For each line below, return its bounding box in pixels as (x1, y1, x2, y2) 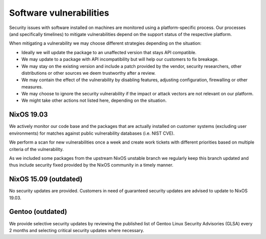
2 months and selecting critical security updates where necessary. (9, 227, 144, 233)
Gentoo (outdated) (9, 208, 67, 216)
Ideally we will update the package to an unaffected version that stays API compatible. (21, 49, 197, 55)
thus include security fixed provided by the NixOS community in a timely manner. (9, 162, 173, 168)
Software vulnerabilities (9, 7, 109, 18)
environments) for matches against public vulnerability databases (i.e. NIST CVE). (9, 130, 175, 136)
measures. (21, 84, 43, 90)
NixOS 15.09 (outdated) (9, 175, 83, 183)
